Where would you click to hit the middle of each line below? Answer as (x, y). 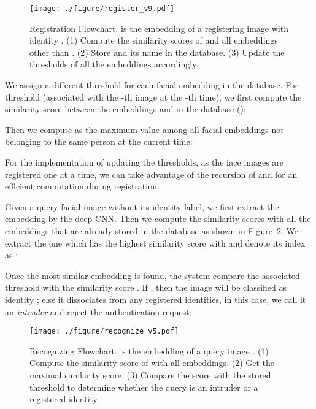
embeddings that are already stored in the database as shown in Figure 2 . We (152, 230)
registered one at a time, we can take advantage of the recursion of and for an (151, 174)
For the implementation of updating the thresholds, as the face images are (145, 162)
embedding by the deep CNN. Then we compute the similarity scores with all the (158, 219)
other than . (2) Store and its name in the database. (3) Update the (157, 52)
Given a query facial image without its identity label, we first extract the (142, 206)
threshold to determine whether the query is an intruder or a (144, 387)
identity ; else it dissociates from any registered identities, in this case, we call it (156, 299)
